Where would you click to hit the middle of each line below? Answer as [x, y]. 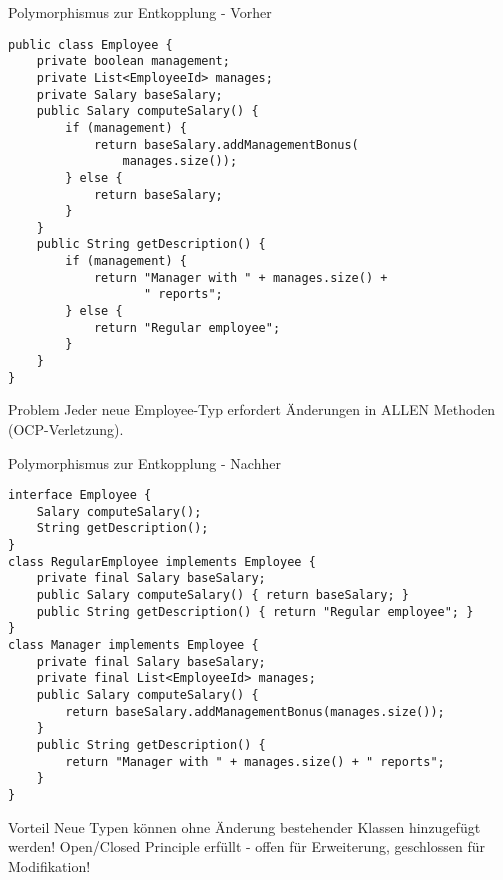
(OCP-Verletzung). [66, 428]
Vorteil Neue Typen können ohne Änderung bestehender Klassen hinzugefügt [244, 826]
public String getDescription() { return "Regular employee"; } [255, 611]
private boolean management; [133, 61]
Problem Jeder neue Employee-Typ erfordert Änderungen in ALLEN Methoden [252, 409]
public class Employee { [90, 44]
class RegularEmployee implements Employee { [162, 561]
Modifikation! [49, 865]
